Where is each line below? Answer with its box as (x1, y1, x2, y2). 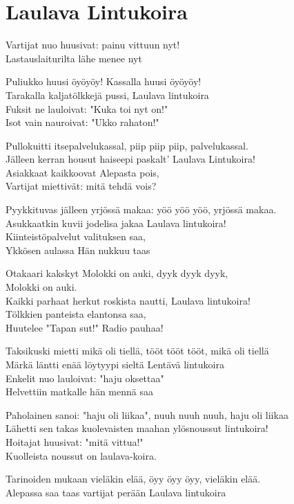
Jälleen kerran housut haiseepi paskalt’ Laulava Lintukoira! (6, 152, 255, 166)
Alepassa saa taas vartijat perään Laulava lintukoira (6, 485, 226, 499)
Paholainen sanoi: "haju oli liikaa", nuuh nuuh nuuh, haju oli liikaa (6, 407, 288, 422)
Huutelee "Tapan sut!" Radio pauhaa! (6, 320, 164, 334)
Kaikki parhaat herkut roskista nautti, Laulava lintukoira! (6, 293, 251, 307)
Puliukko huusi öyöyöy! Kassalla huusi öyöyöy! (6, 74, 202, 89)
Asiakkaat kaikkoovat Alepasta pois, (6, 165, 159, 179)
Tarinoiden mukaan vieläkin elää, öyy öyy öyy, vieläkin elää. (6, 471, 261, 486)
